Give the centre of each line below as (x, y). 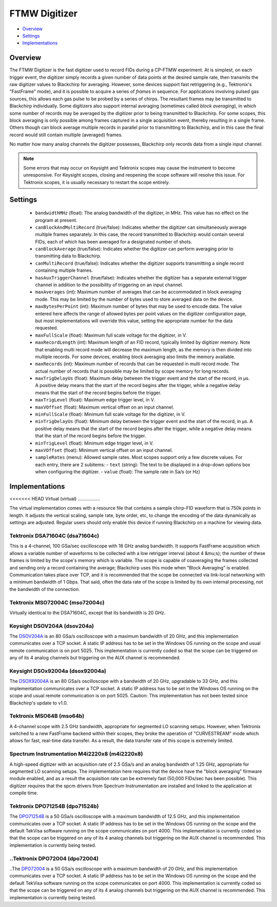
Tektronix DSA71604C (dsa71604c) (54, 536)
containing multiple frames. (64, 270)
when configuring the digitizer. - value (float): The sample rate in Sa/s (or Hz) (118, 472)
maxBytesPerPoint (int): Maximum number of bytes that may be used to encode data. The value (138, 306)
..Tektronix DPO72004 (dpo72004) (54, 858)
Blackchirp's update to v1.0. (39, 703)
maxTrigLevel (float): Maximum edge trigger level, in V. (95, 400)
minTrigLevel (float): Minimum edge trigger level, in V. (94, 443)
